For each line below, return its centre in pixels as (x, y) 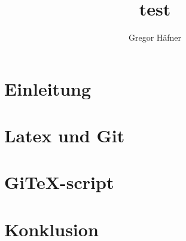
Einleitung (48, 88)
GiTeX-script (59, 182)
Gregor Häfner (155, 37)
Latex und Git (65, 135)
